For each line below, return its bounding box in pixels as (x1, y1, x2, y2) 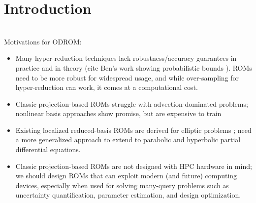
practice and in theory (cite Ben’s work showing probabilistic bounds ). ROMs (15, 62, 252, 73)
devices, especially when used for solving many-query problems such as (15, 180, 229, 190)
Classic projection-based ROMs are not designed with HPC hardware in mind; (15, 161, 252, 171)
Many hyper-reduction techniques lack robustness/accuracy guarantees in (15, 53, 237, 63)
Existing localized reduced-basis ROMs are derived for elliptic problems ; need (15, 124, 252, 135)
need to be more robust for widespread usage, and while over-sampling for (15, 72, 239, 82)
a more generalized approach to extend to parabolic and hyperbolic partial (15, 134, 241, 145)
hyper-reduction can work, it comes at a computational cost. (15, 82, 198, 92)
